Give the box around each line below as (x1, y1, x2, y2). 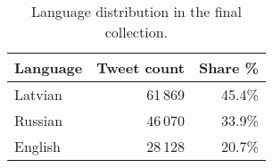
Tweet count (96, 57, 185, 78)
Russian (14, 110, 63, 130)
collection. (104, 21, 168, 42)
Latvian (14, 84, 63, 105)
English (14, 136, 61, 156)
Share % (198, 57, 259, 78)
